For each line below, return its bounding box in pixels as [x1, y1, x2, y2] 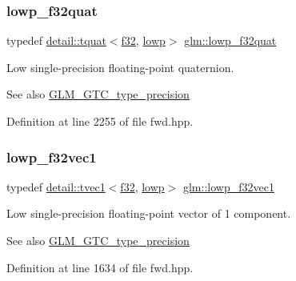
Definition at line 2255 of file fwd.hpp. [6, 113, 194, 129]
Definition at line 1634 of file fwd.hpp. [6, 259, 194, 275]
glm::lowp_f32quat [184, 32, 277, 49]
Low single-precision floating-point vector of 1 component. [6, 205, 291, 222]
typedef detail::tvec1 [6, 178, 106, 195]
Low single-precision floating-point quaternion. [6, 58, 234, 75]
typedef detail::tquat [6, 32, 106, 49]
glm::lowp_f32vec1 [182, 178, 274, 195]
